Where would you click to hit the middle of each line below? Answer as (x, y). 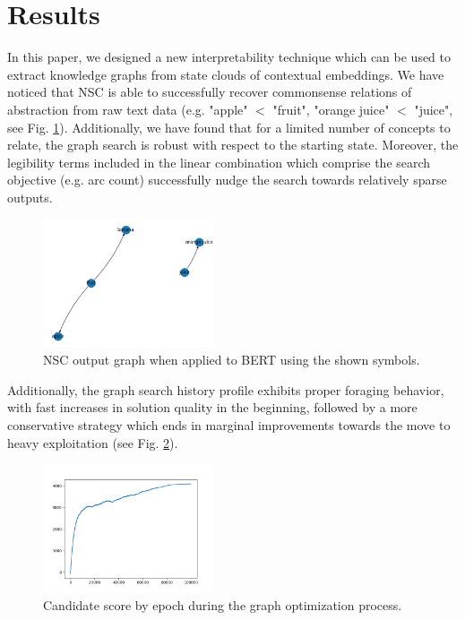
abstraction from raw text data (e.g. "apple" (128, 109)
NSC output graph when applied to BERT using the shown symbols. (232, 360)
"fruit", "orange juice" (331, 109)
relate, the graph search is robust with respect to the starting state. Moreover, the (233, 145)
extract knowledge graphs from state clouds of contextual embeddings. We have (226, 74)
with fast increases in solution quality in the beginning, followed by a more (212, 407)
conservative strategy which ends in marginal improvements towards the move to (229, 424)
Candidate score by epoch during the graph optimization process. (223, 604)
